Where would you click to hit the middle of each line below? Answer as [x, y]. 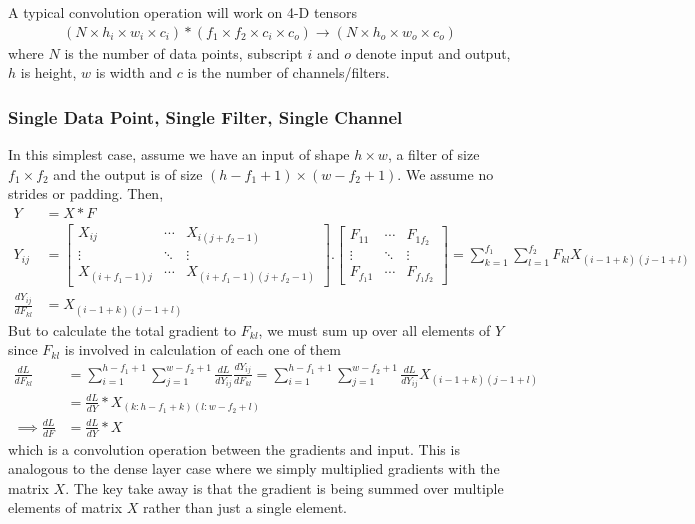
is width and [134, 72]
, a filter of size [433, 154]
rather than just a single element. [244, 507]
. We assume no [445, 173]
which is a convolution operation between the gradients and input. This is [234, 448]
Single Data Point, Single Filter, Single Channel [205, 116]
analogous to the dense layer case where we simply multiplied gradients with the [254, 468]
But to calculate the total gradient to [122, 329]
